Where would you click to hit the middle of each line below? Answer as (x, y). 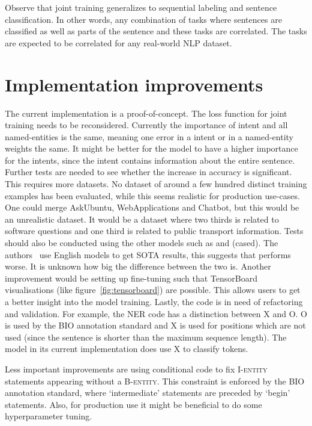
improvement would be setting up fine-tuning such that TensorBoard (131, 278)
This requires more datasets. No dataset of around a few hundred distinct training (156, 184)
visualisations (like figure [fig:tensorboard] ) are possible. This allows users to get (153, 290)
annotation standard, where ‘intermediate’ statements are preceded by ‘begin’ (148, 393)
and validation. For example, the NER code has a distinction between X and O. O (156, 313)
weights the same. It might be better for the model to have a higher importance (151, 148)
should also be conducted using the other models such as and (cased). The (142, 243)
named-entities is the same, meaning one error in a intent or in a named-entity (149, 136)
